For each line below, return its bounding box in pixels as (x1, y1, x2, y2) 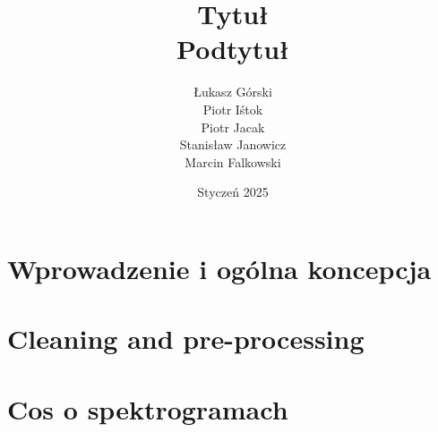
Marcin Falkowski (185, 152, 281, 171)
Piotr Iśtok (202, 99, 263, 118)
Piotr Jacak (201, 117, 265, 136)
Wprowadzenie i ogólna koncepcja (7, 250, 432, 286)
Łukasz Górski (193, 82, 272, 101)
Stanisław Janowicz (179, 135, 287, 154)
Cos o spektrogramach (7, 390, 288, 427)
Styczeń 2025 (197, 182, 269, 201)
